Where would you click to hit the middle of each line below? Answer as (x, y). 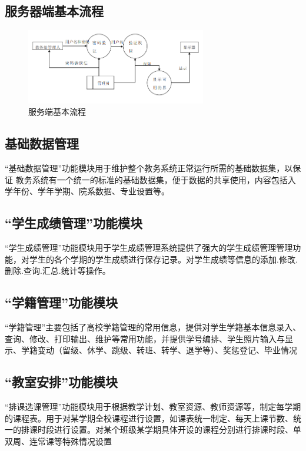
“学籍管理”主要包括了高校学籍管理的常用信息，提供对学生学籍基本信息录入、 (153, 327)
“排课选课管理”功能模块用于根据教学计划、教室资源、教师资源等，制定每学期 (153, 407)
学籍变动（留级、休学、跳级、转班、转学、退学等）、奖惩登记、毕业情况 (159, 350)
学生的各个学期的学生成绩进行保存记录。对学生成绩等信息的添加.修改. (163, 259)
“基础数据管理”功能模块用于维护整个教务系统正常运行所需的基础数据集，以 (149, 168)
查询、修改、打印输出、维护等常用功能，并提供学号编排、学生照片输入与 (145, 338)
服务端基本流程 (57, 112)
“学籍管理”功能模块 (61, 302)
